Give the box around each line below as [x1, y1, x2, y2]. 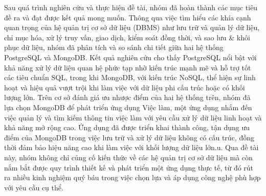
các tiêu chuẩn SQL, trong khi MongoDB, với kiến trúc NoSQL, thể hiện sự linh [4, 72, 256, 83]
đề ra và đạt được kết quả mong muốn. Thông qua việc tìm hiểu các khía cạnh [4, 12, 251, 22]
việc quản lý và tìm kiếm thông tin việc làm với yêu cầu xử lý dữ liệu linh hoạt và [4, 112, 262, 122]
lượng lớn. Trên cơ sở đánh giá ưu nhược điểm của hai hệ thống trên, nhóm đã [4, 92, 251, 103]
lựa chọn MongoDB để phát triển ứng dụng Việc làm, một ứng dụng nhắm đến [4, 102, 252, 112]
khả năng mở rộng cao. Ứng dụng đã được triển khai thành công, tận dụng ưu [4, 122, 250, 133]
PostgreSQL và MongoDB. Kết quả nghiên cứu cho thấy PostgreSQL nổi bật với [4, 52, 257, 62]
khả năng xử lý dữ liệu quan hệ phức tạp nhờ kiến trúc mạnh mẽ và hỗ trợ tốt [4, 62, 251, 72]
